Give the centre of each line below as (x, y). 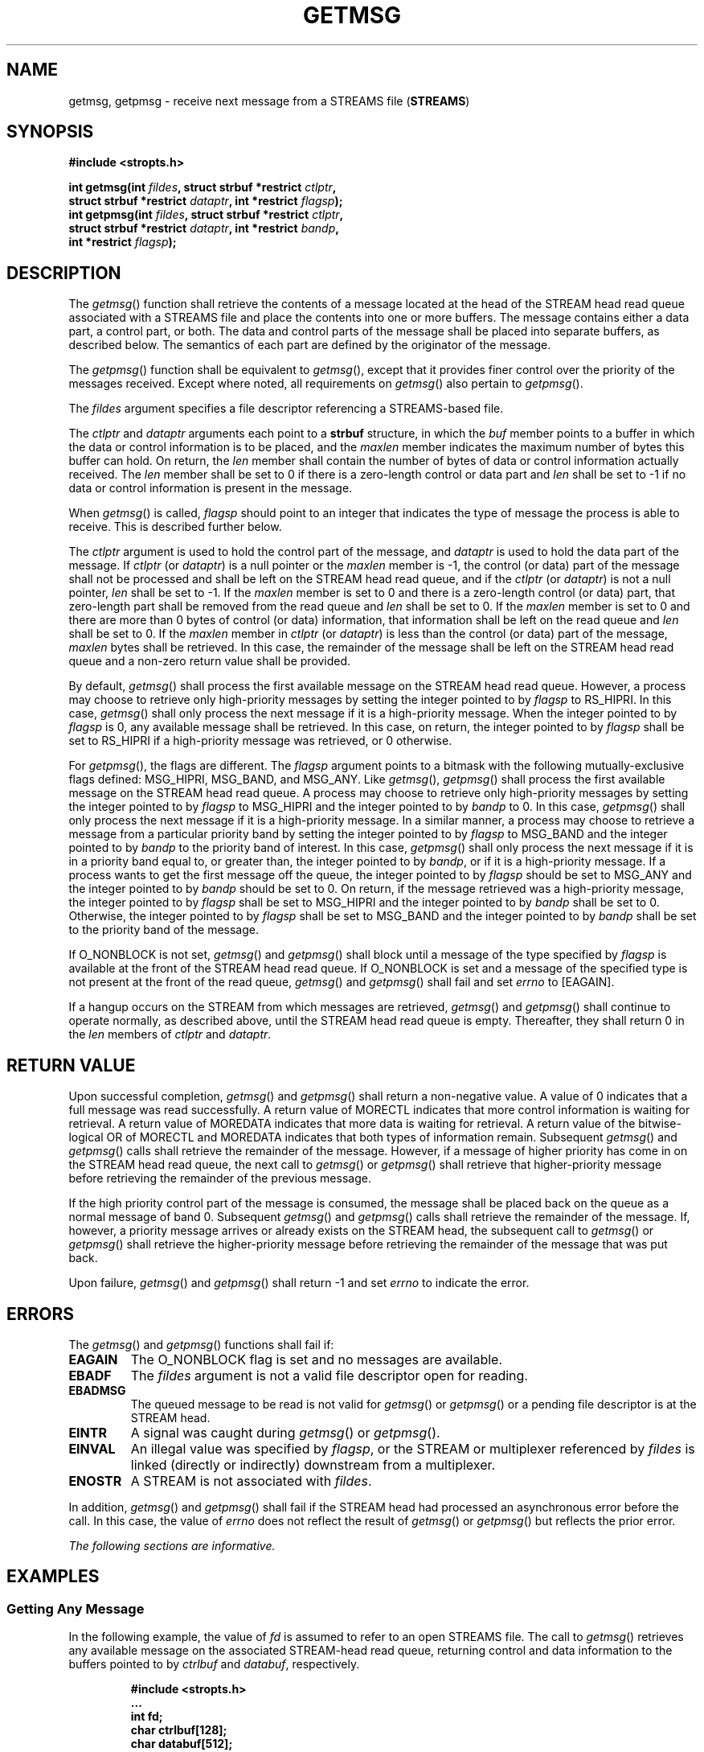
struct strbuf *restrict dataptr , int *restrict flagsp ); (206, 201)
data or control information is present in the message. (211, 488)
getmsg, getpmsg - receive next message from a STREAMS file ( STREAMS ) (269, 101)
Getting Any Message (76, 1608)
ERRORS (41, 1314)
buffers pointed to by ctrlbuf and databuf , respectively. (214, 1664)
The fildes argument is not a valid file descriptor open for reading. (329, 1375)
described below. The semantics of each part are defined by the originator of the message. (310, 345)
